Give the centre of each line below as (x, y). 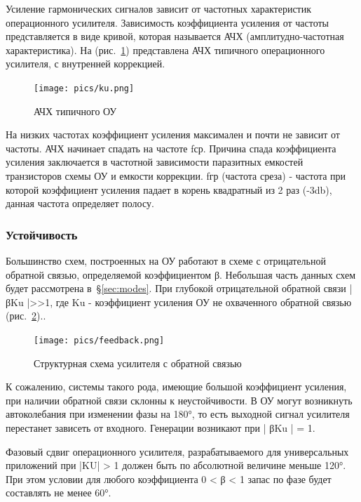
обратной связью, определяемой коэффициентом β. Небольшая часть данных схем (181, 274)
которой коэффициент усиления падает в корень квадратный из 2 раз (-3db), (169, 189)
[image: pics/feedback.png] (99, 340)
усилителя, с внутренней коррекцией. (86, 64)
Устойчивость (42, 234)
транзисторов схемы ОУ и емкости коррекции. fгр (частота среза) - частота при (176, 176)
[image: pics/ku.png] (84, 88)
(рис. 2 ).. (26, 316)
